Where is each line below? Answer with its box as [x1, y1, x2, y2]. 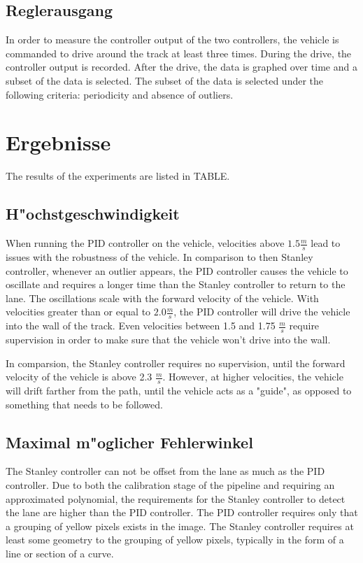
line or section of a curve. [6, 546, 114, 560]
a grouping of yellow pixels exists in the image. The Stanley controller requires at [6, 518, 354, 533]
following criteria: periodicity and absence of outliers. [6, 87, 234, 101]
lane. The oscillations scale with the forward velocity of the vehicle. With [6, 290, 319, 305]
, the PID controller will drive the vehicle [173, 304, 350, 319]
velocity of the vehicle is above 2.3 [6, 369, 152, 384]
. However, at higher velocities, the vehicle [162, 369, 343, 384]
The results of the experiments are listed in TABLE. [6, 169, 230, 183]
